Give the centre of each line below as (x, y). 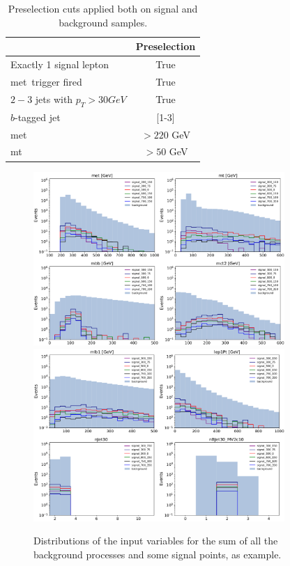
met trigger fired (46, 81)
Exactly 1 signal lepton (60, 64)
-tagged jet (38, 117)
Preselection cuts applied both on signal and (103, 8)
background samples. (103, 22)
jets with (54, 99)
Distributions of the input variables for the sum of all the (156, 541)
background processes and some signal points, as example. (158, 554)
